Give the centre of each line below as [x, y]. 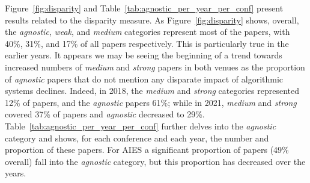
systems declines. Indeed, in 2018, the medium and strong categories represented [152, 91]
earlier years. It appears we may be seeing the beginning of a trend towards [144, 55]
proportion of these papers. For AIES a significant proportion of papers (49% [147, 150]
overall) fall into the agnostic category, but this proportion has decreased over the [155, 161]
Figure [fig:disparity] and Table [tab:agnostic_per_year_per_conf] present [144, 8]
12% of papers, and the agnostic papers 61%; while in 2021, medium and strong [151, 102]
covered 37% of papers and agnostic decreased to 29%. [105, 114]
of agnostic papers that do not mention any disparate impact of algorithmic [144, 79]
